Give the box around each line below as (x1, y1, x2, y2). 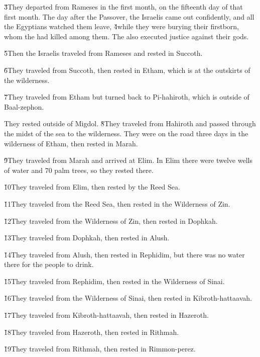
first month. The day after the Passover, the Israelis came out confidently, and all (4, 11, 254, 22)
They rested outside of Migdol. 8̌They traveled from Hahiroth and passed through (4, 118, 256, 129)
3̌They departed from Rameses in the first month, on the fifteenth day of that (4, 2, 243, 12)
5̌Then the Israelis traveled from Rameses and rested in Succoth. (4, 48, 203, 58)
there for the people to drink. (4, 259, 94, 270)
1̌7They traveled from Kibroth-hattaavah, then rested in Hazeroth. (4, 310, 209, 320)
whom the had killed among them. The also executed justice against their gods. (4, 31, 249, 41)
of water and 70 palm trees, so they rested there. (4, 164, 154, 175)
